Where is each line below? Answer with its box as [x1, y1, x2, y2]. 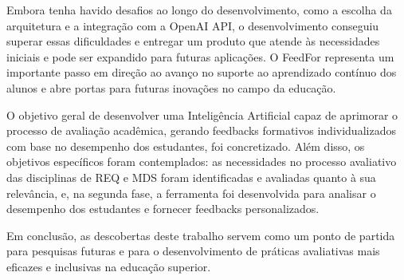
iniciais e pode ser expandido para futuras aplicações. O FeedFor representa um [6, 48, 394, 65]
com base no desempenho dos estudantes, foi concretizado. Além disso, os [6, 137, 365, 154]
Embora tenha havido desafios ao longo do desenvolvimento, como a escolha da [6, 2, 392, 18]
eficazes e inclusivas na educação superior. [6, 258, 211, 274]
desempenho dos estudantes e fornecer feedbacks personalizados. [6, 200, 320, 217]
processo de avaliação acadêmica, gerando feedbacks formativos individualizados [6, 122, 396, 139]
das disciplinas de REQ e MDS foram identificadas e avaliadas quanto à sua [6, 168, 376, 185]
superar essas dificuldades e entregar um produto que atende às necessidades [6, 33, 380, 49]
